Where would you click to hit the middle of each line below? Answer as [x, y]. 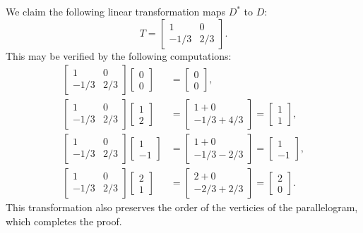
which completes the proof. [64, 221]
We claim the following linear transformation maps [116, 11]
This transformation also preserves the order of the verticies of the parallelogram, [182, 207]
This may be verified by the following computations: [119, 55]
